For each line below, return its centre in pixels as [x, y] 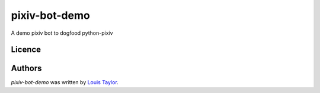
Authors [26, 69]
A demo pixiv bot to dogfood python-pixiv [62, 33]
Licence [26, 50]
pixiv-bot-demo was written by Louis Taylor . [65, 82]
